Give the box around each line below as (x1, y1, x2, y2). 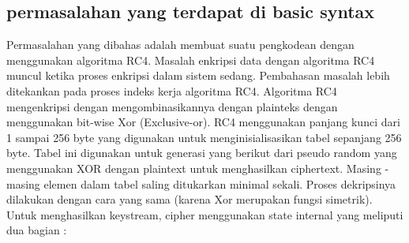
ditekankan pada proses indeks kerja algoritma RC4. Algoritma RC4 (6, 82, 337, 99)
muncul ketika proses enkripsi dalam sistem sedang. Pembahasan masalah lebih (6, 67, 390, 84)
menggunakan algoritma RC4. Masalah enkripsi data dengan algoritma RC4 (6, 51, 375, 68)
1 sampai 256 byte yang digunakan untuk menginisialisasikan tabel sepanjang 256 (6, 129, 402, 145)
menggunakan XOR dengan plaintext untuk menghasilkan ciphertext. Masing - (6, 159, 389, 176)
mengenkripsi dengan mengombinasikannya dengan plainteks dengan (6, 98, 338, 114)
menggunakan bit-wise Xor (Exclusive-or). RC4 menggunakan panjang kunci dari (6, 114, 400, 130)
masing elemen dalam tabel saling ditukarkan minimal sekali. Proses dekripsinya (6, 175, 396, 192)
